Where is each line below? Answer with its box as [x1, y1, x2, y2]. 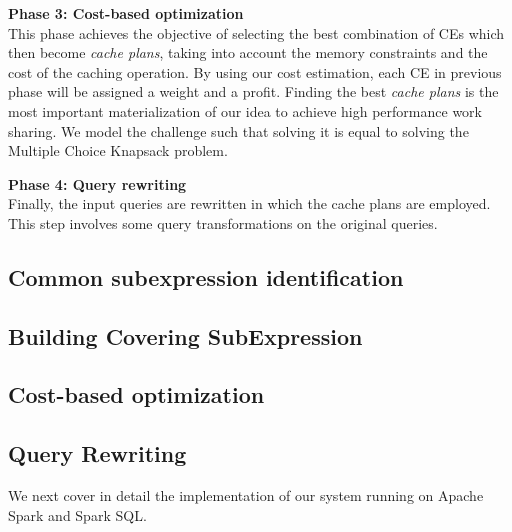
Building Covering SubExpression [8, 320, 363, 351]
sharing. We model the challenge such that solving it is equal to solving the [8, 120, 469, 141]
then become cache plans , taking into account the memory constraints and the [8, 42, 488, 63]
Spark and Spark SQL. [8, 504, 147, 525]
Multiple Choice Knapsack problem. [8, 140, 228, 161]
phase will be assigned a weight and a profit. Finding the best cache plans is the [8, 81, 499, 102]
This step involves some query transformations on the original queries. [8, 212, 438, 233]
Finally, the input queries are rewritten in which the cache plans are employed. [8, 193, 491, 214]
